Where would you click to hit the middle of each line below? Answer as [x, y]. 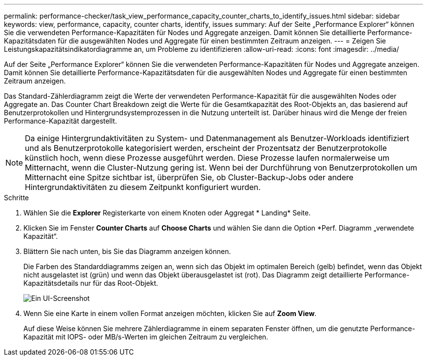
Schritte [17, 198]
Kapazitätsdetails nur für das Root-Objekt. [91, 283]
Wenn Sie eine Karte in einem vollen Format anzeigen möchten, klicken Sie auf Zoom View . [170, 313]
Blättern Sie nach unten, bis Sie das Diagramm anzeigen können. [127, 251]
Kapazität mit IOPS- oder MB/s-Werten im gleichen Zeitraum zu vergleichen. [146, 337]
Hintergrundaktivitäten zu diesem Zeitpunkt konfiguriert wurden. [143, 187]
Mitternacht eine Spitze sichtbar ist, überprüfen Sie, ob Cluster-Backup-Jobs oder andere [189, 177]
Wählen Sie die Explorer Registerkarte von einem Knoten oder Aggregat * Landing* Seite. [167, 213]
